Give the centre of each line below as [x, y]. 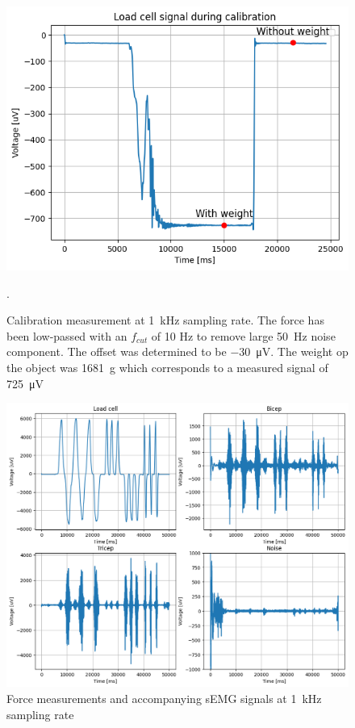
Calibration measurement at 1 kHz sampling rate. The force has [165, 320]
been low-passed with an [67, 335]
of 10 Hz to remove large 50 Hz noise [243, 335]
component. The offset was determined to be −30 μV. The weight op [177, 351]
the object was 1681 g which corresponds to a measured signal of [167, 367]
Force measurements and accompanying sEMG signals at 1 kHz [164, 699]
